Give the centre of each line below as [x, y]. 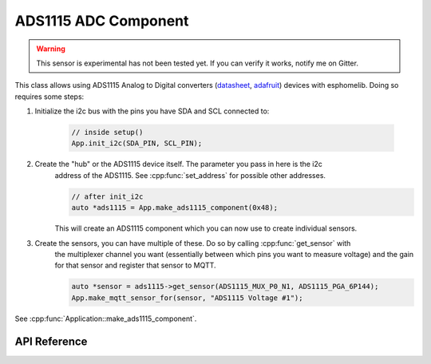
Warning [51, 49]
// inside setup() [107, 133]
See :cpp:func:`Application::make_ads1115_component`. [106, 318]
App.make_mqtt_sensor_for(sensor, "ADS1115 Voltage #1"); [187, 298]
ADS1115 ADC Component [102, 21]
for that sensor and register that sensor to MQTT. [135, 265]
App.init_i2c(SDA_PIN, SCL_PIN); [137, 143]
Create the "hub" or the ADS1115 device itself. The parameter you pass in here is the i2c [179, 164]
